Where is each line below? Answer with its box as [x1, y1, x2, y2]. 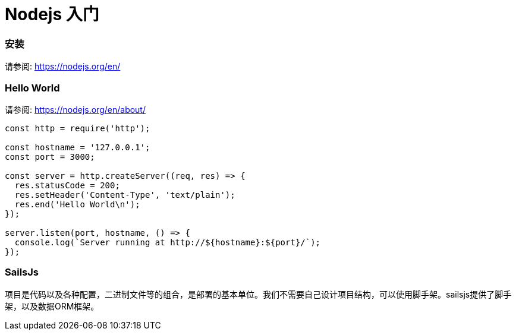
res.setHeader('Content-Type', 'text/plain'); [14, 189, 235, 200]
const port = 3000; [5, 151, 95, 162]
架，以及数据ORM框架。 [5, 301, 99, 311]
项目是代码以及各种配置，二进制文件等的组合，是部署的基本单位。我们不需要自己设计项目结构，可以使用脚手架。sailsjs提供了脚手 [5, 289, 512, 299]
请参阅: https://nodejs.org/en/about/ [5, 104, 146, 115]
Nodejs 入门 [5, 4, 99, 24]
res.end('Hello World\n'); [14, 199, 140, 209]
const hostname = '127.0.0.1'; [5, 142, 150, 152]
